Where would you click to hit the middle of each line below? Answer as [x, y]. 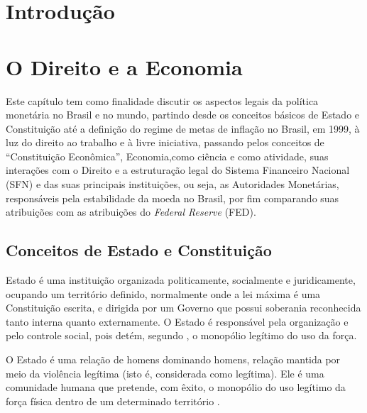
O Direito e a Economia [124, 66]
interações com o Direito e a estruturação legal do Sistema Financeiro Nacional [178, 170]
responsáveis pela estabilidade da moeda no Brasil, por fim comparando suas [172, 198]
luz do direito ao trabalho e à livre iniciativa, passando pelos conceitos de [165, 142]
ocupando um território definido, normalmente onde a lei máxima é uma [163, 293]
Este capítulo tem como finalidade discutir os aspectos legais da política [162, 100]
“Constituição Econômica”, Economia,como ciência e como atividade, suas [167, 156]
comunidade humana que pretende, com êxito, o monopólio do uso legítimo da [176, 387]
